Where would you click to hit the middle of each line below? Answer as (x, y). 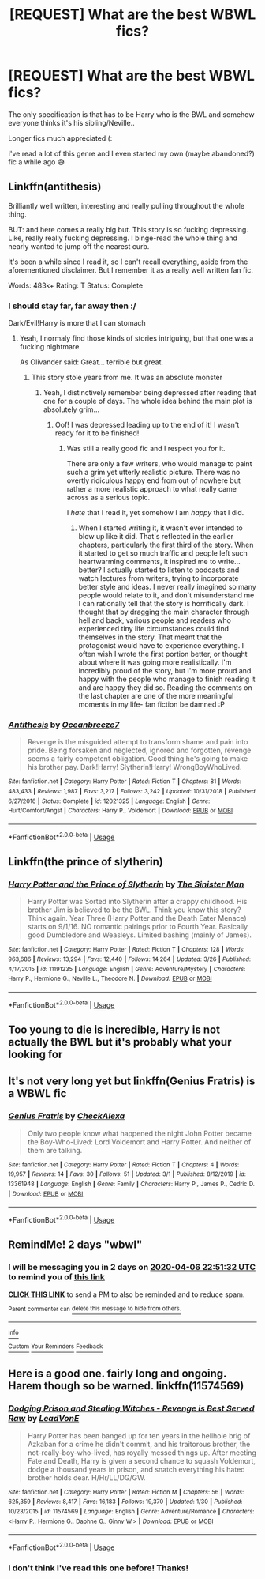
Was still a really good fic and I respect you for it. (146, 449)
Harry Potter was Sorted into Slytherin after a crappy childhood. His (137, 902)
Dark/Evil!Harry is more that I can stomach (77, 323)
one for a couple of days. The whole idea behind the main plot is (147, 401)
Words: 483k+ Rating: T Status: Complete (76, 285)
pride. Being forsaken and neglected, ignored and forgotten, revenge (139, 750)
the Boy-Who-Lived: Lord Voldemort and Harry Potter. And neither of (139, 1142)
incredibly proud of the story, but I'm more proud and (165, 671)
